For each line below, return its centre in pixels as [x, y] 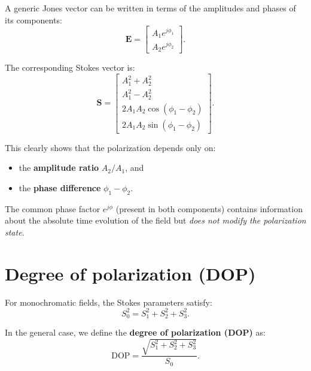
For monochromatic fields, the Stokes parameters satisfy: [109, 302]
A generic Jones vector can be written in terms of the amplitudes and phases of [150, 8]
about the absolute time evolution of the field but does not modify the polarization [155, 220]
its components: [33, 19]
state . [15, 232]
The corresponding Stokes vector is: [70, 67]
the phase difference [60, 187]
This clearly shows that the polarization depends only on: [110, 147]
